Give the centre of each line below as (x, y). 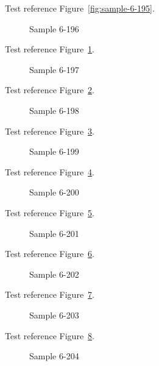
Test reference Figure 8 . (50, 335)
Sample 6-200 (54, 192)
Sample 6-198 (54, 110)
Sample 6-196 (54, 28)
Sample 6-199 (54, 151)
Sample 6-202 (54, 274)
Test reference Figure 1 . (50, 49)
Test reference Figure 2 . (50, 90)
